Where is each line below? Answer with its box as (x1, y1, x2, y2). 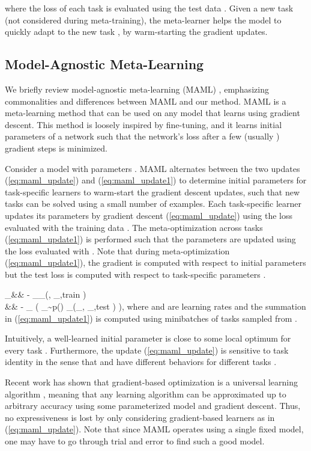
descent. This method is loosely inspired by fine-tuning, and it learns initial (5, 118, 282, 130)
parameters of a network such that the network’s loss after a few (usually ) (5, 130, 280, 143)
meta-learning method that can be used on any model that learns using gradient (5, 106, 300, 119)
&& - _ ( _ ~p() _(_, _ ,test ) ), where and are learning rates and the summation (5, 300, 306, 313)
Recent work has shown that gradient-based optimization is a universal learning (5, 376, 298, 388)
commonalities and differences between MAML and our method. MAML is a (5, 94, 286, 107)
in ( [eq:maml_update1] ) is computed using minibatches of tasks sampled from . (5, 311, 298, 324)
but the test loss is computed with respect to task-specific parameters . (5, 268, 266, 280)
